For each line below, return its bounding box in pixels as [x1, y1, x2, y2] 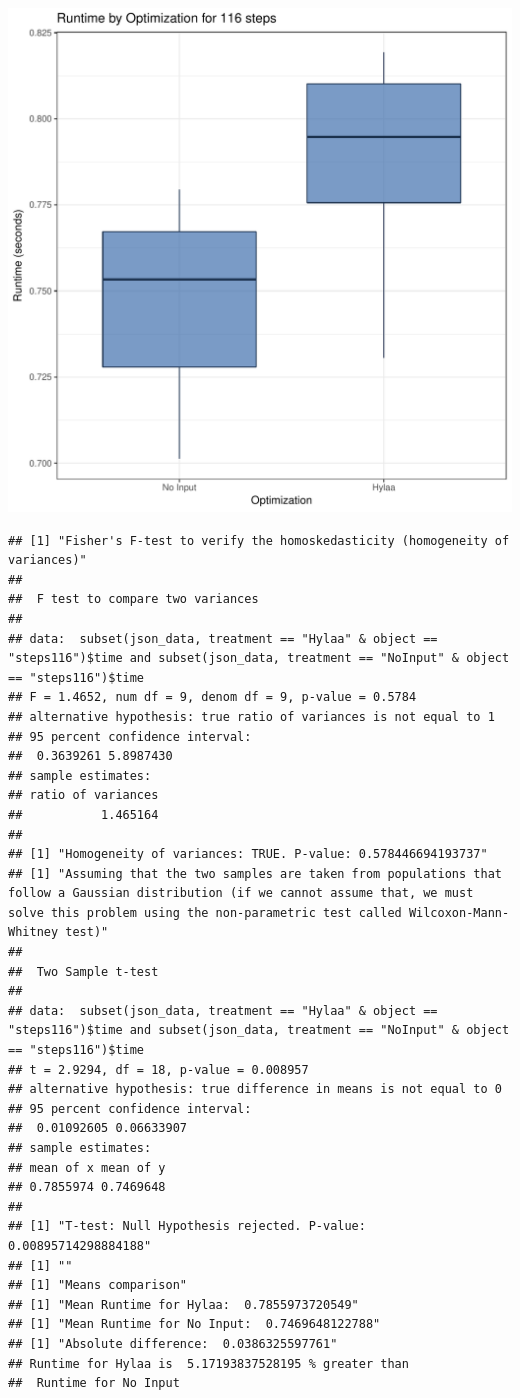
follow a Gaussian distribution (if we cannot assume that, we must [8, 886, 474, 901]
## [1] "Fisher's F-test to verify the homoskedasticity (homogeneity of [8, 533, 510, 548]
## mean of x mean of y [8, 1160, 166, 1175]
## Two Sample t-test [8, 964, 159, 979]
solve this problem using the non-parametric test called [8, 905, 402, 920]
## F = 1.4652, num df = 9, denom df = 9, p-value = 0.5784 [8, 690, 417, 705]
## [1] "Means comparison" [8, 1278, 187, 1293]
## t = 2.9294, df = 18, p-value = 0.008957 [8, 1062, 309, 1077]
